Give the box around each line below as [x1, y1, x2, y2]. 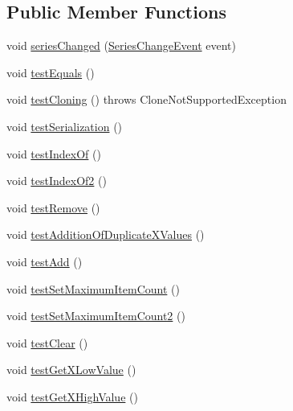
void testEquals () [6, 64, 95, 80]
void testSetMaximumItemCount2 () [6, 307, 185, 324]
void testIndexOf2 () [6, 172, 107, 189]
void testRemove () [6, 199, 100, 216]
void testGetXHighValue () [6, 388, 138, 405]
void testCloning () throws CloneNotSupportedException [6, 91, 287, 108]
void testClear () [6, 334, 88, 351]
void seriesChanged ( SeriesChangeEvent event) [6, 37, 236, 54]
